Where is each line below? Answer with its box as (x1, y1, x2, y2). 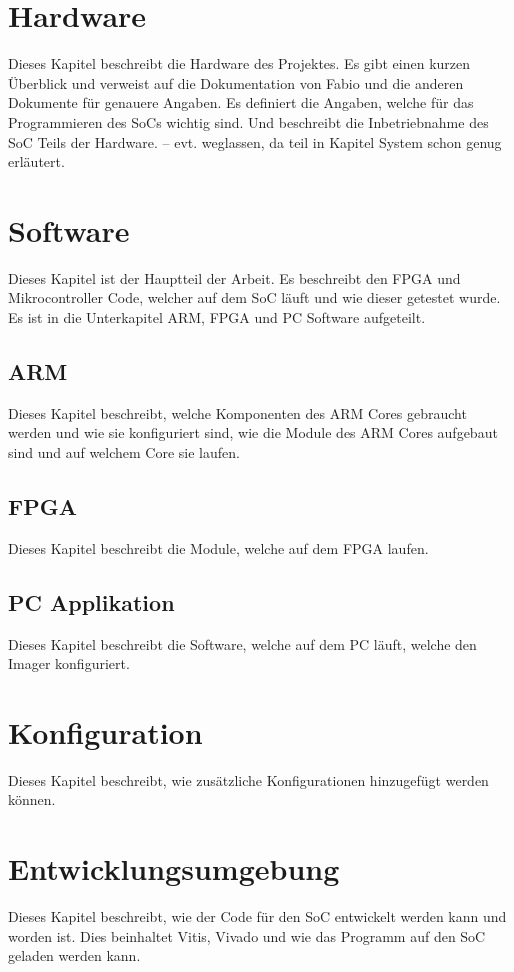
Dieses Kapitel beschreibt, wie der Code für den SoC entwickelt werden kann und (8, 906, 507, 927)
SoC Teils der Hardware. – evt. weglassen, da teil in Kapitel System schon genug (8, 131, 502, 152)
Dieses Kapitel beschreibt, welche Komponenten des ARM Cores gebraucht (8, 402, 467, 423)
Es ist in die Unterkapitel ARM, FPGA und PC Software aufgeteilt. (8, 307, 426, 327)
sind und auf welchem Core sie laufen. (8, 441, 240, 462)
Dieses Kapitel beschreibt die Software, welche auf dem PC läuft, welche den (8, 633, 477, 654)
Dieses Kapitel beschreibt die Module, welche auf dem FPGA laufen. (8, 537, 429, 558)
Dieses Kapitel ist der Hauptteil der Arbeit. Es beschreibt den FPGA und (8, 267, 461, 288)
